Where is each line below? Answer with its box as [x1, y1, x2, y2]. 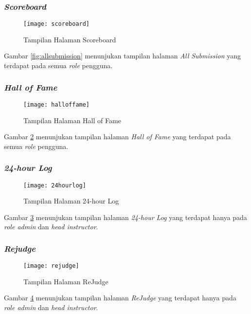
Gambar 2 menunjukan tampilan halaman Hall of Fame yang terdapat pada [4, 131, 231, 142]
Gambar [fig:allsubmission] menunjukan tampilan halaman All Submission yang [4, 51, 241, 61]
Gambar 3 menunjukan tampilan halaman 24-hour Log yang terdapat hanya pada [4, 212, 247, 222]
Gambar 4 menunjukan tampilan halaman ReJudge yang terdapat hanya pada [4, 293, 236, 303]
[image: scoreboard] [23, 20, 90, 28]
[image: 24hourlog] [23, 182, 86, 189]
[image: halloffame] [23, 101, 90, 108]
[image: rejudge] [23, 262, 79, 270]
